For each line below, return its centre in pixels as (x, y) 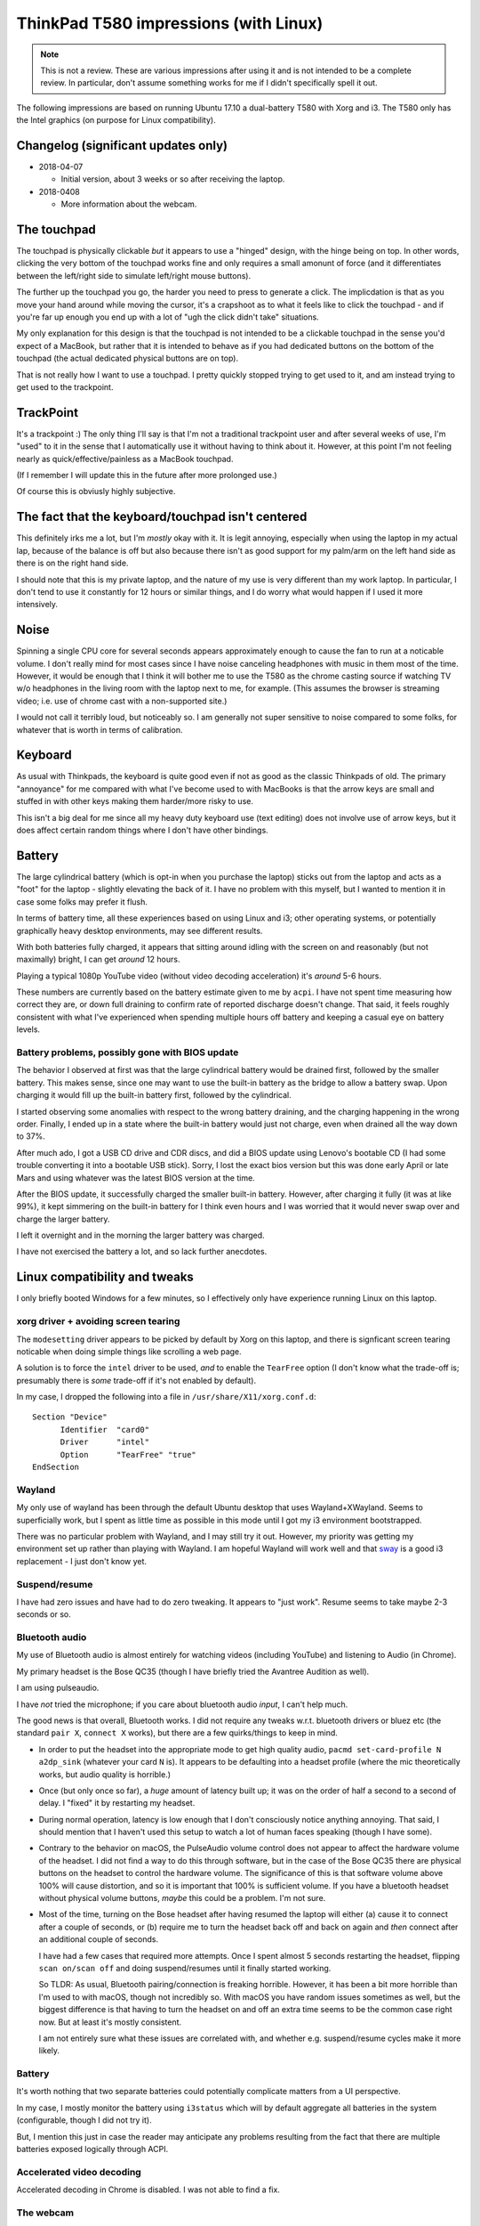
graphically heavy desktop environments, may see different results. (140, 930)
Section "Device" (70, 1417)
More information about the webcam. (129, 204)
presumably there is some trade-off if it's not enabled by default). (136, 1380)
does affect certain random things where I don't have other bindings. (142, 830)
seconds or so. (44, 1614)
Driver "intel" (105, 1442)
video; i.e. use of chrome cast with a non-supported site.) (122, 701)
